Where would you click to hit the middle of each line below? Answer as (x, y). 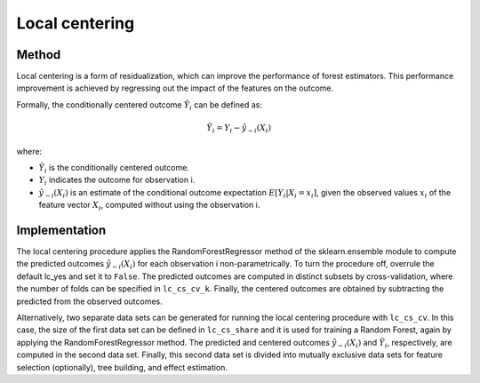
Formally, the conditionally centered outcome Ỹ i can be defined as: (139, 105)
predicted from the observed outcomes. (90, 301)
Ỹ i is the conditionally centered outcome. (114, 168)
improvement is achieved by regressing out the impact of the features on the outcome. (175, 88)
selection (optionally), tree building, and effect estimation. (122, 367)
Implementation (61, 230)
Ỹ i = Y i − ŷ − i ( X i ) (239, 129)
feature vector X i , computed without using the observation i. (149, 206)
